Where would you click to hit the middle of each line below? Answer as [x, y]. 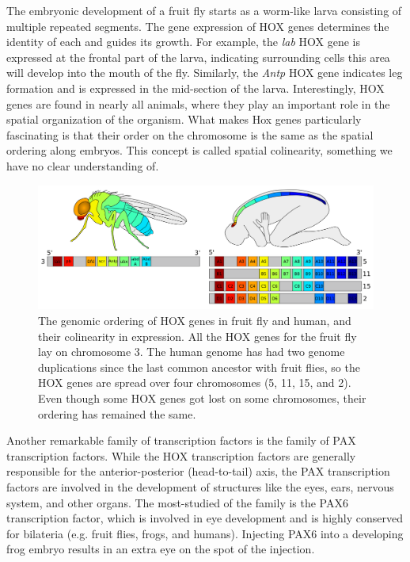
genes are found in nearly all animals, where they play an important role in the [198, 103]
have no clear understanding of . [83, 165]
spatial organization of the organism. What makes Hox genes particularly [184, 119]
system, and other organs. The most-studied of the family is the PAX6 [177, 502]
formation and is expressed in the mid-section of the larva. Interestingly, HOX [196, 88]
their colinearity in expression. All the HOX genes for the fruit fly [197, 336]
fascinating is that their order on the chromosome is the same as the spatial [190, 134]
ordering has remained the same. [117, 413]
